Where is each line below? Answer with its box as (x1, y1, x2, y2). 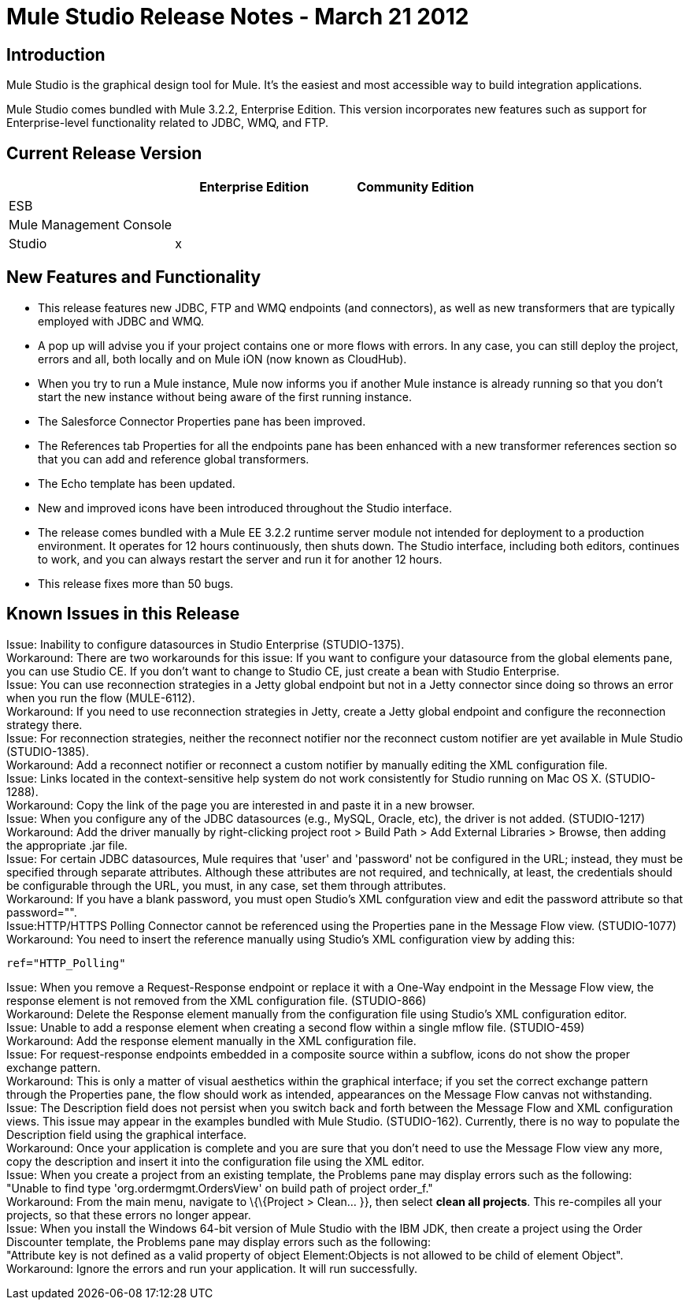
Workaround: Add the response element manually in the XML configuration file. (6, 1033, 417, 1047)
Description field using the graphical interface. (6, 1127, 247, 1141)
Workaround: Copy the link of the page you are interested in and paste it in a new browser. (6, 798, 476, 812)
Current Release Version (6, 143, 202, 163)
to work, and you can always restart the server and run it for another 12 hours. (38, 552, 443, 566)
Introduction (6, 44, 106, 65)
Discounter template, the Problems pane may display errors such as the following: (6, 1234, 431, 1248)
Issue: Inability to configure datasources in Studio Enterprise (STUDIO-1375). (6, 637, 405, 651)
